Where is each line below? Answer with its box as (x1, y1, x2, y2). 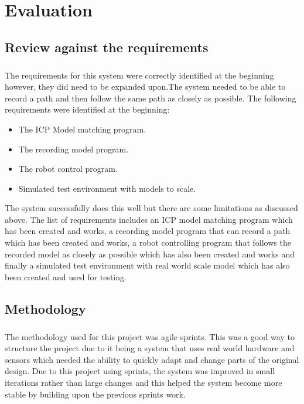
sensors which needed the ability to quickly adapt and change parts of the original (5, 353, 299, 365)
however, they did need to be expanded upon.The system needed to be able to (5, 80, 286, 93)
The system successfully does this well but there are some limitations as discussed (5, 202, 298, 214)
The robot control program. (18, 162, 118, 175)
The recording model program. (18, 142, 129, 155)
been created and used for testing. (5, 270, 127, 283)
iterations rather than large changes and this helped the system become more (5, 376, 282, 388)
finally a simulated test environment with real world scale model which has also (5, 259, 290, 271)
